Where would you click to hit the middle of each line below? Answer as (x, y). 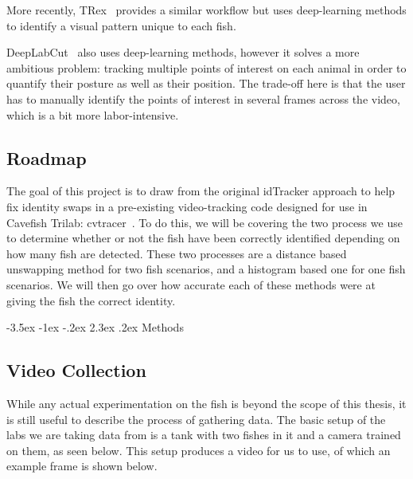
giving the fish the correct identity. (91, 300)
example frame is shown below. (82, 466)
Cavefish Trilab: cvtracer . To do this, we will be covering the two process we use (205, 222)
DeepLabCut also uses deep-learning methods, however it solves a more (183, 52)
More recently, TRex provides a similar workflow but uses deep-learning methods (206, 10)
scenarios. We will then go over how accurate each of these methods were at (191, 284)
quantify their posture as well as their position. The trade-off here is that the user (206, 83)
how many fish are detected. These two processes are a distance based (177, 253)
